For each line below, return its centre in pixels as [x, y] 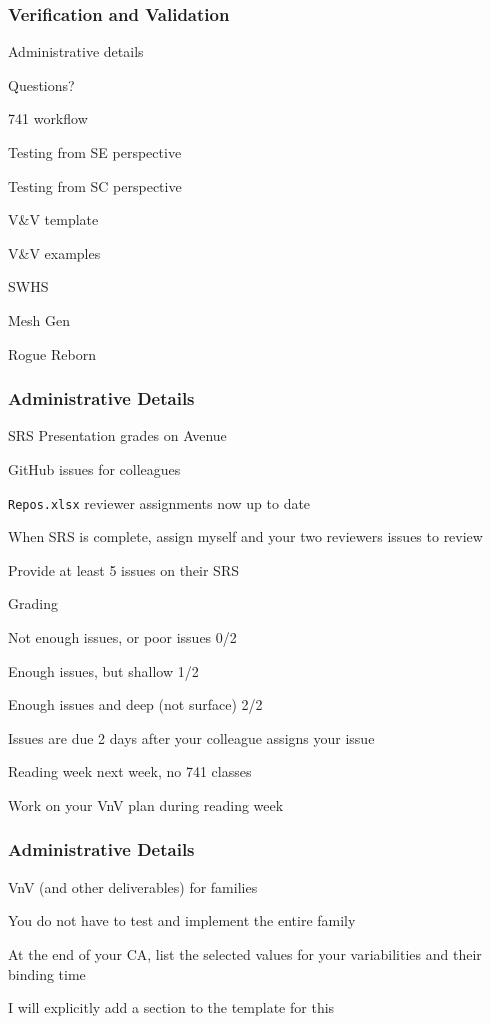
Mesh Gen [39, 319]
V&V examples [54, 252]
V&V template [53, 219]
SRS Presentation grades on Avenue [117, 435]
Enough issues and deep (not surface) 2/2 [135, 704]
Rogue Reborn [52, 353]
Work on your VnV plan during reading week [146, 804]
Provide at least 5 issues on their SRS [123, 569]
